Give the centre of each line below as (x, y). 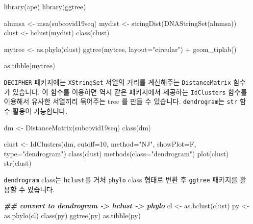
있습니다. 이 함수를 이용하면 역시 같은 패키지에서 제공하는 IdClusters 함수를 (130, 91)
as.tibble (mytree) (30, 65)
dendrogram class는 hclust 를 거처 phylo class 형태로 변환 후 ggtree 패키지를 (121, 179)
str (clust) (18, 163)
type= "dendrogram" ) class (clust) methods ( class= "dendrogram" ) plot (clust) (116, 153)
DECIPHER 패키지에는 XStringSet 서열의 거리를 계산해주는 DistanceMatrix (118, 82)
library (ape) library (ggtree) (45, 6)
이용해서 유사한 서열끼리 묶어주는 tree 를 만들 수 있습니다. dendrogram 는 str (121, 101)
